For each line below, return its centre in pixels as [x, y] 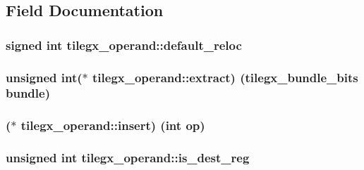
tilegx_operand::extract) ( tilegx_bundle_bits [225, 77]
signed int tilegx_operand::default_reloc [124, 45]
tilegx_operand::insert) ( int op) [113, 125]
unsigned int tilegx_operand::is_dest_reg [128, 158]
